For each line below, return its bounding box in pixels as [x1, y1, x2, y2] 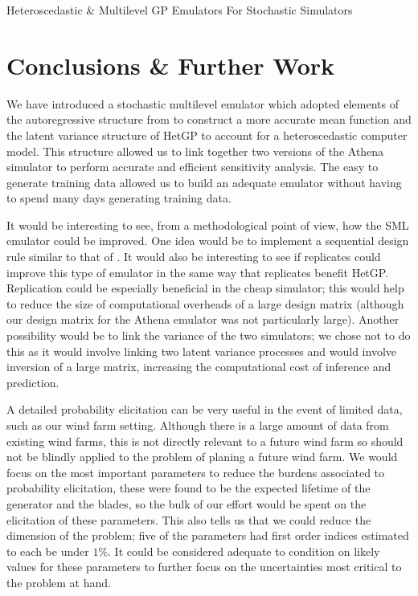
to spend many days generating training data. [6, 190, 232, 206]
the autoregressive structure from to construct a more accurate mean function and [6, 111, 412, 128]
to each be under [6, 542, 89, 559]
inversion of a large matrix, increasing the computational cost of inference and [6, 358, 391, 375]
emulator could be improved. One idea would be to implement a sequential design [6, 232, 409, 249]
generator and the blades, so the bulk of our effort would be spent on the [6, 495, 367, 512]
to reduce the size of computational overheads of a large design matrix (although [6, 295, 404, 312]
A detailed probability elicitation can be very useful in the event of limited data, [6, 401, 403, 418]
